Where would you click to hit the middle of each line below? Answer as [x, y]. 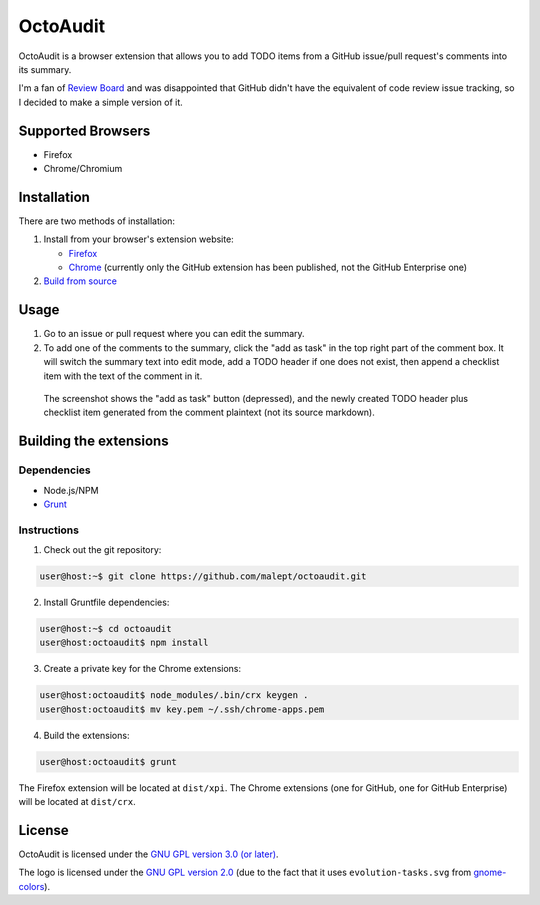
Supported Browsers [84, 130]
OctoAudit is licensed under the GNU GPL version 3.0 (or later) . [148, 854]
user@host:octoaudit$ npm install [124, 643]
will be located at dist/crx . [77, 802]
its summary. [45, 69]
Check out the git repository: [102, 550]
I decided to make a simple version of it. [101, 102]
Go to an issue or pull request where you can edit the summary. [174, 334]
